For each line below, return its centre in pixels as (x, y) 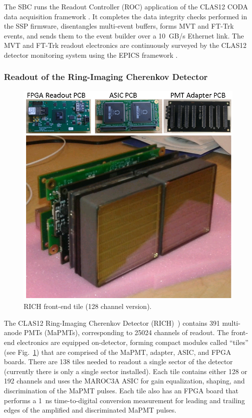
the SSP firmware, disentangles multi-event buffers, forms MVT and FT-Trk (119, 26)
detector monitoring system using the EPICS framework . (91, 55)
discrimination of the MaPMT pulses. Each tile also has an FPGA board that (121, 390)
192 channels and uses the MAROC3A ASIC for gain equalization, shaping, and (125, 381)
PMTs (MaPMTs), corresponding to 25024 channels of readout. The (126, 332)
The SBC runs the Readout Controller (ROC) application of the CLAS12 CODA (126, 6)
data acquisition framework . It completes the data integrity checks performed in (126, 16)
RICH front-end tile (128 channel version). (88, 306)
